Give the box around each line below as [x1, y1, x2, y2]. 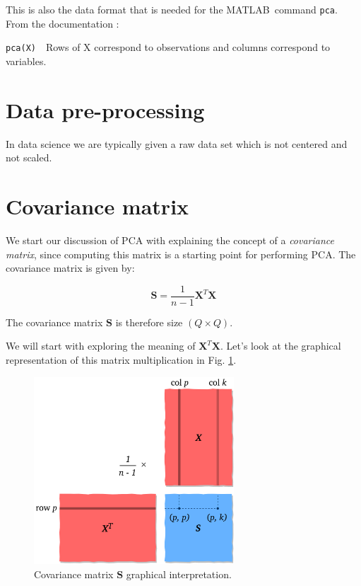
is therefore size [115, 314, 183, 329]
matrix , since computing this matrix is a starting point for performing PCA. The [6, 246, 356, 261]
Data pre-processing [6, 95, 205, 124]
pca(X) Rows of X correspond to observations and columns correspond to [6, 40, 331, 54]
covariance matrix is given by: [6, 260, 135, 275]
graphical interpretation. [126, 566, 232, 581]
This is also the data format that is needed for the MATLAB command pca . [6, 2, 338, 16]
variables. [6, 53, 47, 68]
